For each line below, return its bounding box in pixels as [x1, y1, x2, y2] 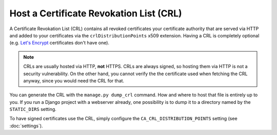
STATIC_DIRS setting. [9, 106, 56, 112]
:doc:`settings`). [9, 123, 43, 129]
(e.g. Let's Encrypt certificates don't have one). [9, 40, 110, 46]
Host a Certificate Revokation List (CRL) [9, 8, 182, 19]
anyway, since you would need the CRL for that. [23, 77, 125, 84]
